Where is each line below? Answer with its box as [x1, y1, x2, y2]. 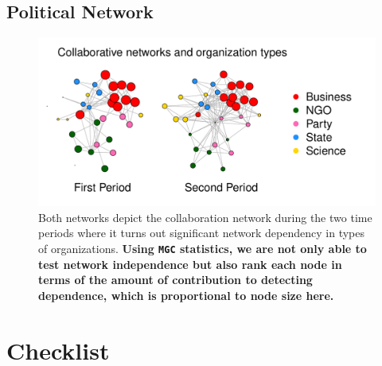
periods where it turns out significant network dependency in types [38, 224, 364, 241]
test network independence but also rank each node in [38, 255, 342, 272]
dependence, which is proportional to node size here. [38, 286, 334, 303]
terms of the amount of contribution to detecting [38, 271, 313, 288]
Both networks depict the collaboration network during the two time [38, 208, 372, 225]
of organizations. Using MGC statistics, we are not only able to [38, 239, 367, 256]
